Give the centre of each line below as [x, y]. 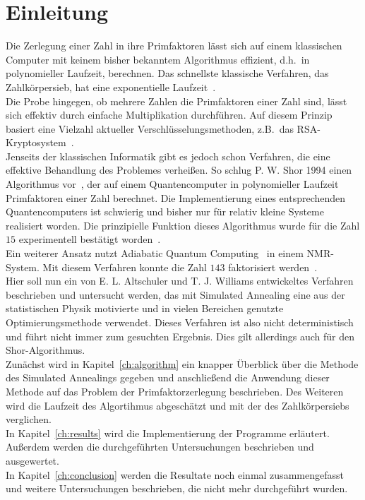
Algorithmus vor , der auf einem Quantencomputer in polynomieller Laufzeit [172, 184]
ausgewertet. [32, 460]
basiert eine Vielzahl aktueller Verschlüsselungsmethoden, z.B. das [150, 128]
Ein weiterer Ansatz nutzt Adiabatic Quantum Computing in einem [155, 253]
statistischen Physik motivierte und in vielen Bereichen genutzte [145, 308]
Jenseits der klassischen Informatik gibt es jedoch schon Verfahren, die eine [168, 156]
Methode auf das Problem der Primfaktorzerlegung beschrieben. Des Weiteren [175, 391]
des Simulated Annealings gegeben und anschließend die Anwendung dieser [168, 377]
